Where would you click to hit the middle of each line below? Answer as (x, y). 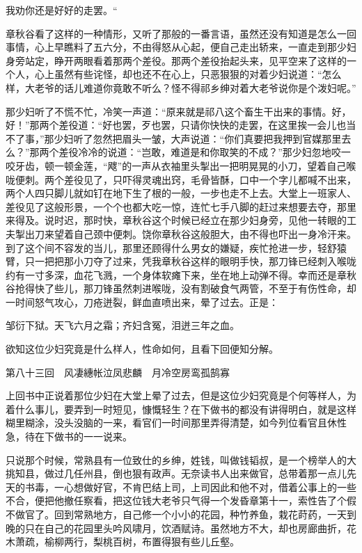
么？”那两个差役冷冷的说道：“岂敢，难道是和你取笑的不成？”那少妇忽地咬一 (178, 152)
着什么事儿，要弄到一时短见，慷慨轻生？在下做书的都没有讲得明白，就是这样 (181, 409)
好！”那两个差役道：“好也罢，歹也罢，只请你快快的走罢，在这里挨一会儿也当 (181, 125)
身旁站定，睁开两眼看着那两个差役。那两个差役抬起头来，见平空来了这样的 (176, 60)
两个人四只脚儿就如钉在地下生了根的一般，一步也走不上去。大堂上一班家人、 (181, 193)
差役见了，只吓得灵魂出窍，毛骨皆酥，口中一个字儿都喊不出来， (210, 179)
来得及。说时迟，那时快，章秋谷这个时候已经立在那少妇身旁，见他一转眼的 (176, 220)
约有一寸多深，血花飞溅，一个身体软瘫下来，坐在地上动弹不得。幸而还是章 (176, 274)
